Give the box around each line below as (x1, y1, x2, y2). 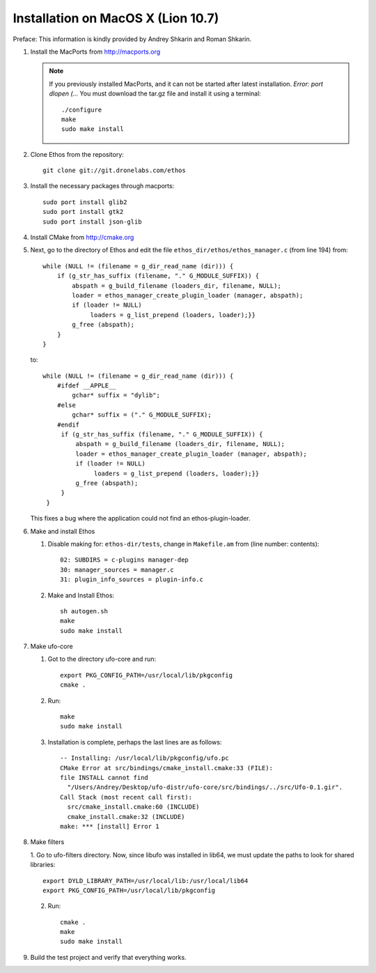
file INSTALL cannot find (60, 774, 149, 781)
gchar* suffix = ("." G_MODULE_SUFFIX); (72, 411, 212, 419)
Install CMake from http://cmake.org (30, 233, 134, 242)
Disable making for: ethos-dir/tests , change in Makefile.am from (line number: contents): (47, 539, 320, 548)
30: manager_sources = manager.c (60, 565, 174, 574)
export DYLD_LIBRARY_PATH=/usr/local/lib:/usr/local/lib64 (42, 877, 249, 884)
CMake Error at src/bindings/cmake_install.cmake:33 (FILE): (60, 764, 273, 772)
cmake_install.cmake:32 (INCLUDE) (67, 813, 185, 820)
